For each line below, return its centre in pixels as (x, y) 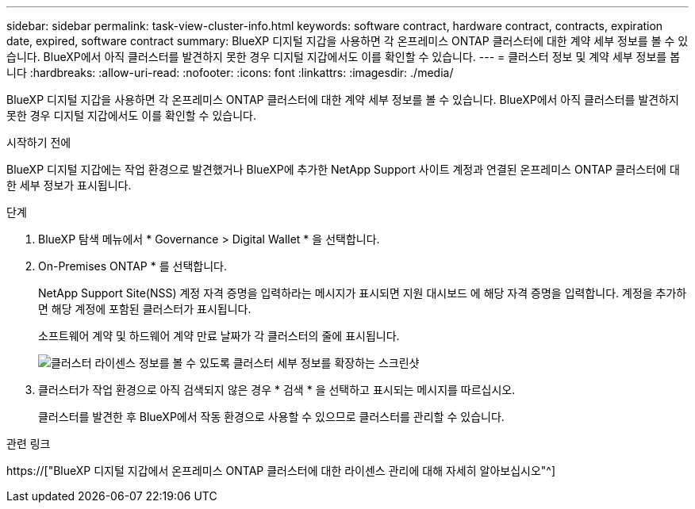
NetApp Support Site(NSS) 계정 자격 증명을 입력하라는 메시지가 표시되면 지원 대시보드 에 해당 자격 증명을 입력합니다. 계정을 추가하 (363, 293)
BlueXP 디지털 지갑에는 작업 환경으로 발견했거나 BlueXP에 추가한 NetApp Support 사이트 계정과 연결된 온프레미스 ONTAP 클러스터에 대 (343, 169)
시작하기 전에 (39, 142)
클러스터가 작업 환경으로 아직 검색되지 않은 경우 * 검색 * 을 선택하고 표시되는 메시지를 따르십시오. (277, 390)
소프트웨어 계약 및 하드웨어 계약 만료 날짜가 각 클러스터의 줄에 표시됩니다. (219, 336)
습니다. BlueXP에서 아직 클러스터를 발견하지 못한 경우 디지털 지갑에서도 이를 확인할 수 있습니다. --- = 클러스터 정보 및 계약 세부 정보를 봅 (344, 57)
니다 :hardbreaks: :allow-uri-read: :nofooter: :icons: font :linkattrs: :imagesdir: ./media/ (230, 73)
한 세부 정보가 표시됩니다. (69, 185)
